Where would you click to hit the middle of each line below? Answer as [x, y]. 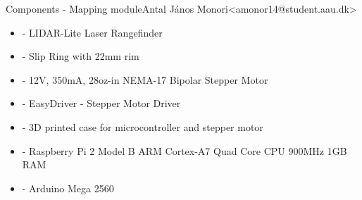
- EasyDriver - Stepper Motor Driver [101, 103]
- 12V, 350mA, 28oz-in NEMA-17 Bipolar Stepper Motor [145, 79]
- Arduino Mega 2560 [68, 188]
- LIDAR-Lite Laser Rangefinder [92, 32]
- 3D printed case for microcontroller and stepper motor [143, 126]
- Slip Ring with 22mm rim [81, 56]
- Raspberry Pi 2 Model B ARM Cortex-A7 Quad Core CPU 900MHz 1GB [185, 150]
